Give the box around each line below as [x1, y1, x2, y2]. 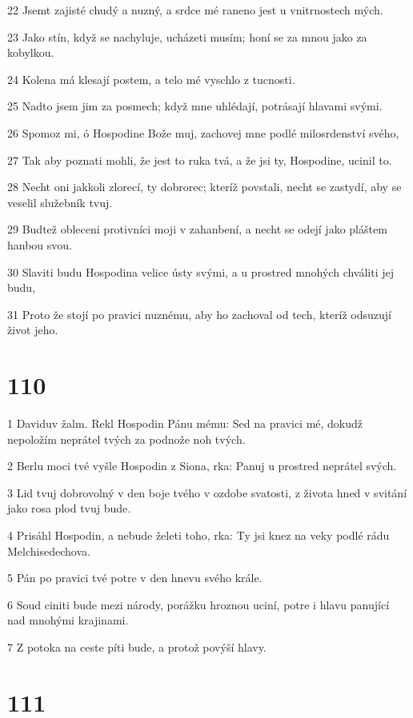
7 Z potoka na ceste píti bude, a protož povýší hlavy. [7, 638, 267, 655]
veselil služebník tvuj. [7, 193, 113, 210]
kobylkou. [7, 44, 54, 61]
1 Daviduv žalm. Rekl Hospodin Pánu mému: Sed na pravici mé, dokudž [7, 415, 363, 432]
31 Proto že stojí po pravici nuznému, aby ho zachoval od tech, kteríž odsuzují [7, 305, 391, 322]
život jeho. [7, 321, 58, 338]
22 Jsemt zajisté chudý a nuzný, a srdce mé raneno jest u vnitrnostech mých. [7, 2, 383, 18]
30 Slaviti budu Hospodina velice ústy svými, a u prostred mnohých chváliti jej [7, 263, 395, 280]
